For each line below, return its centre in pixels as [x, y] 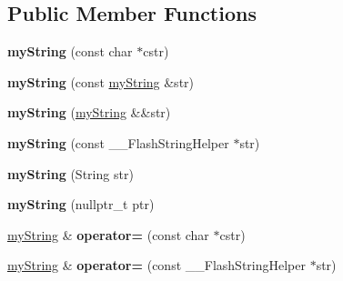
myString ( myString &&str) [89, 112]
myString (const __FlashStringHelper [118, 142]
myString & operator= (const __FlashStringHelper [156, 265]
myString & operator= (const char [108, 234]
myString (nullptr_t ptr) [81, 204]
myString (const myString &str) [101, 81]
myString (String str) [71, 173]
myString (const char [70, 51]
